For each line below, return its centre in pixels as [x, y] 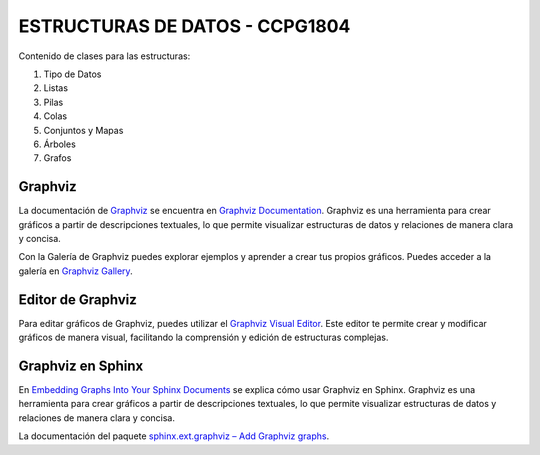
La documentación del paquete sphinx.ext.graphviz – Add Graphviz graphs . [174, 436]
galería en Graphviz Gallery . [76, 271]
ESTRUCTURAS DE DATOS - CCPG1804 [184, 26]
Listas [56, 88]
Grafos [57, 158]
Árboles [60, 144]
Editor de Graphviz [77, 299]
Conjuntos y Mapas [83, 130]
